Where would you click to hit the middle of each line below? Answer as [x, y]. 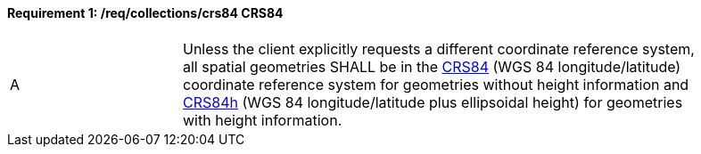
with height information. [263, 120]
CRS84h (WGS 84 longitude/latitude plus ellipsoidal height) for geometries [433, 102]
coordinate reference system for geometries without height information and [436, 84]
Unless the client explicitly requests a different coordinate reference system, [439, 49]
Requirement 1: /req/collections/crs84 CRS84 [145, 13]
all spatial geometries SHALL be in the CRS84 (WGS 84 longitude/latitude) [432, 66]
